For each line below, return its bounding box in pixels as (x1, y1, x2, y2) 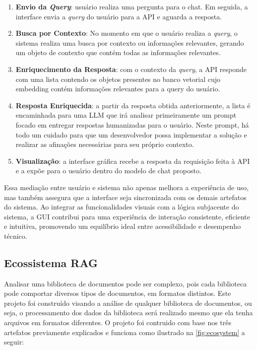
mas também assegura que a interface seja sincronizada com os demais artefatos (4, 192, 247, 202)
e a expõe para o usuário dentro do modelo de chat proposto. (15, 165, 201, 176)
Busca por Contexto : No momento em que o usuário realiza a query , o (15, 28, 238, 38)
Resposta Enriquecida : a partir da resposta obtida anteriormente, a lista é (15, 100, 251, 110)
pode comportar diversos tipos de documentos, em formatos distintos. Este (4, 288, 231, 298)
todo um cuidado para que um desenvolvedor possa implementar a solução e (15, 129, 247, 140)
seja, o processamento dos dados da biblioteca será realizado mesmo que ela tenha (4, 307, 253, 318)
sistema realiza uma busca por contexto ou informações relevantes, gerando (15, 37, 244, 48)
